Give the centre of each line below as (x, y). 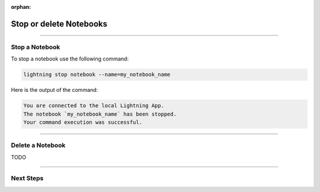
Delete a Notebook (38, 145)
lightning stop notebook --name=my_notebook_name (97, 75)
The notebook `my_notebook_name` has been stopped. (100, 114)
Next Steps (27, 178)
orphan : (21, 7)
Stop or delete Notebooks (59, 24)
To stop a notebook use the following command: (70, 59)
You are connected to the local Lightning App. (94, 106)
